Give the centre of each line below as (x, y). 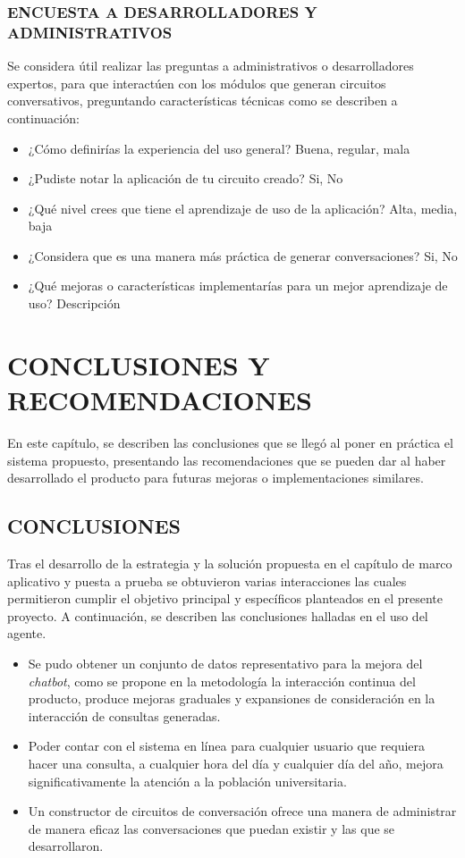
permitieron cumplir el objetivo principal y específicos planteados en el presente (225, 598)
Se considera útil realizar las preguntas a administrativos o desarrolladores (211, 66)
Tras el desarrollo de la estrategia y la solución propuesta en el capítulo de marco (230, 563)
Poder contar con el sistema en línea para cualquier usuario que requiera (227, 746)
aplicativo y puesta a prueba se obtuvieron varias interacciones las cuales (207, 580)
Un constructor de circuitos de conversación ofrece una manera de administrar (242, 811)
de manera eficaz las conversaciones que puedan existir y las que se (211, 828)
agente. (27, 633)
